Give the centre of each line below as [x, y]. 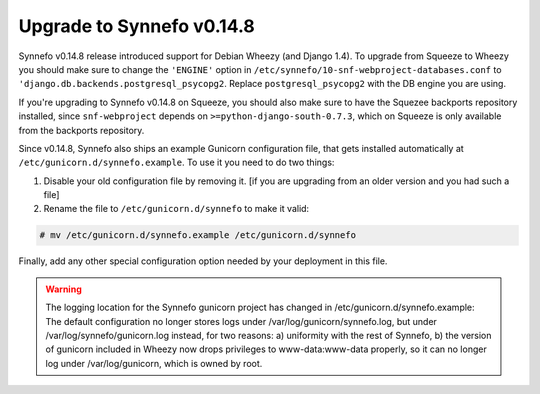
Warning [63, 289]
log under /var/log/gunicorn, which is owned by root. [154, 363]
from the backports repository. [81, 130]
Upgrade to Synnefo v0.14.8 [136, 26]
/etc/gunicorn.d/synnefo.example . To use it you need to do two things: [176, 162]
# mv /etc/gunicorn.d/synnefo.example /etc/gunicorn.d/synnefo [198, 235]
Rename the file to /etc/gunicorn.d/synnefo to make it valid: [176, 209]
